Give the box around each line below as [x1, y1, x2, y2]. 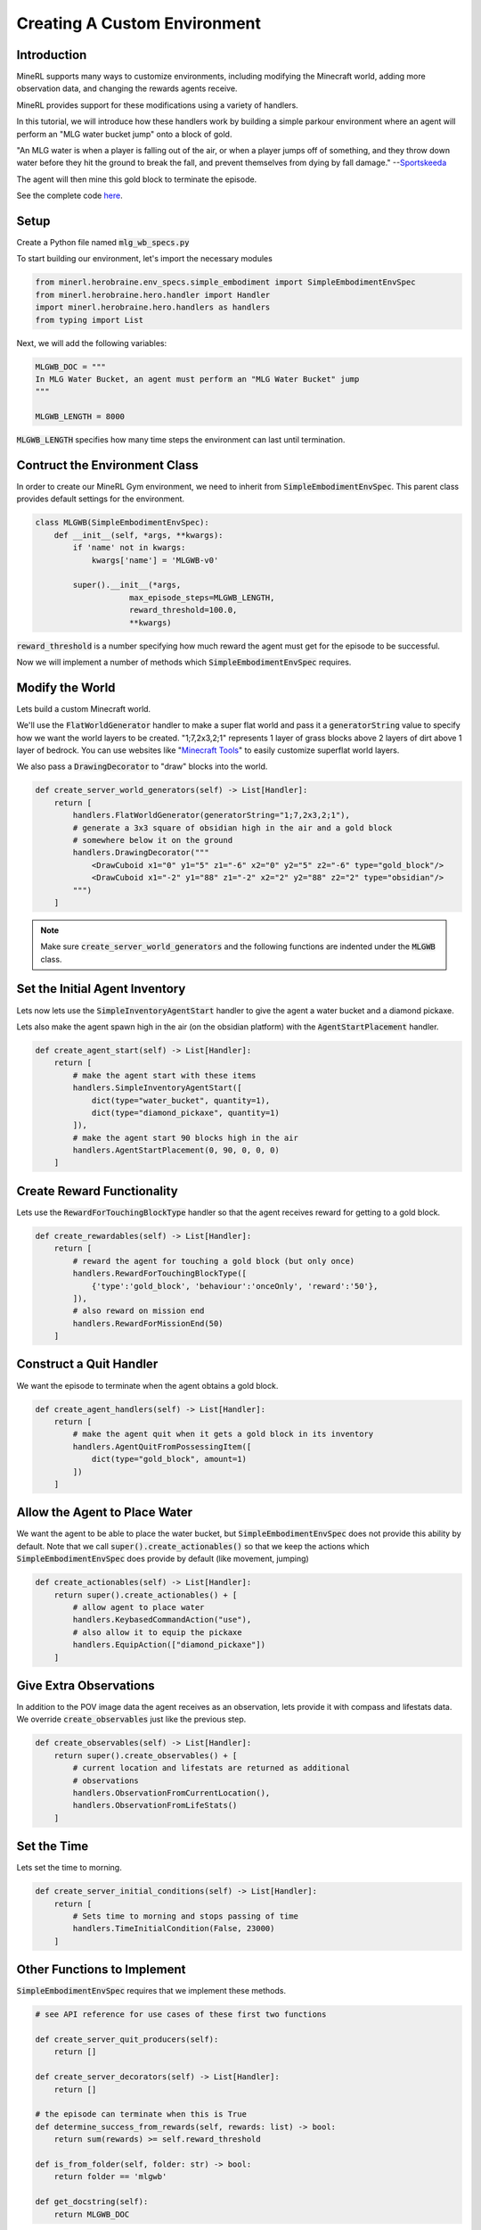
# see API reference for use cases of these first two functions [35, 2010, 327, 2019]
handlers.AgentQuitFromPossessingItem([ [72, 1441, 252, 1451]
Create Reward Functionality [16, 1183, 178, 1199]
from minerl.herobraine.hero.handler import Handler [35, 290, 271, 300]
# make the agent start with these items [72, 1070, 257, 1080]
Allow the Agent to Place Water [16, 1505, 193, 1520]
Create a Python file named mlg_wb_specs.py [16, 237, 190, 248]
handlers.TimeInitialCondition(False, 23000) [72, 1923, 275, 1934]
